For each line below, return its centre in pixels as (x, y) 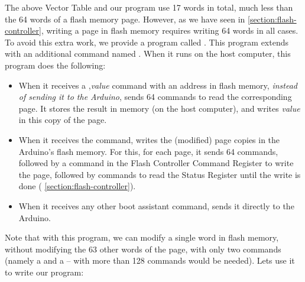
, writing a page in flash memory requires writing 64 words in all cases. (170, 30)
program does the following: (55, 65)
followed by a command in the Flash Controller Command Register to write (156, 163)
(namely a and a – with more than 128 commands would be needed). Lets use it (150, 260)
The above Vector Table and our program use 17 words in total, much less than (149, 7)
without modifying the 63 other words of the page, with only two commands (143, 249)
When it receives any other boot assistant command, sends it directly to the (156, 205)
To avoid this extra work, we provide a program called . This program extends (147, 42)
